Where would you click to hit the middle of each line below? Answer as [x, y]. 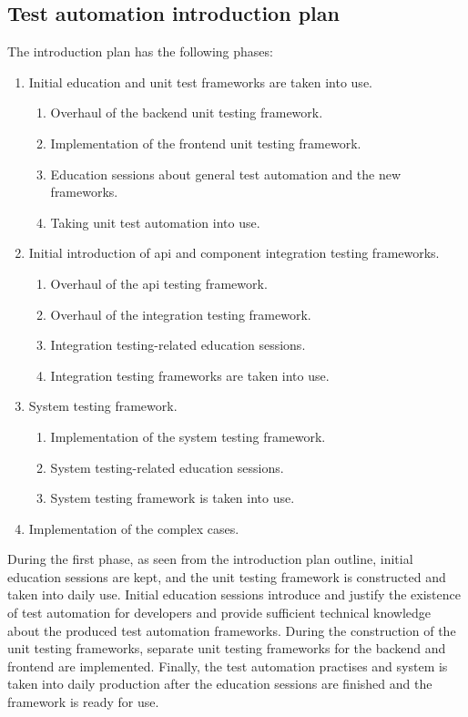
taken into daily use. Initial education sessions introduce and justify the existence [234, 594]
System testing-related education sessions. [167, 467]
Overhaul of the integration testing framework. [181, 314]
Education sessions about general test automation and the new [226, 174]
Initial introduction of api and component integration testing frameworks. [234, 253]
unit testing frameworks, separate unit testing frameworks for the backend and [227, 648]
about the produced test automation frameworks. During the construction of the [232, 630]
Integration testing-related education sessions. [178, 345]
